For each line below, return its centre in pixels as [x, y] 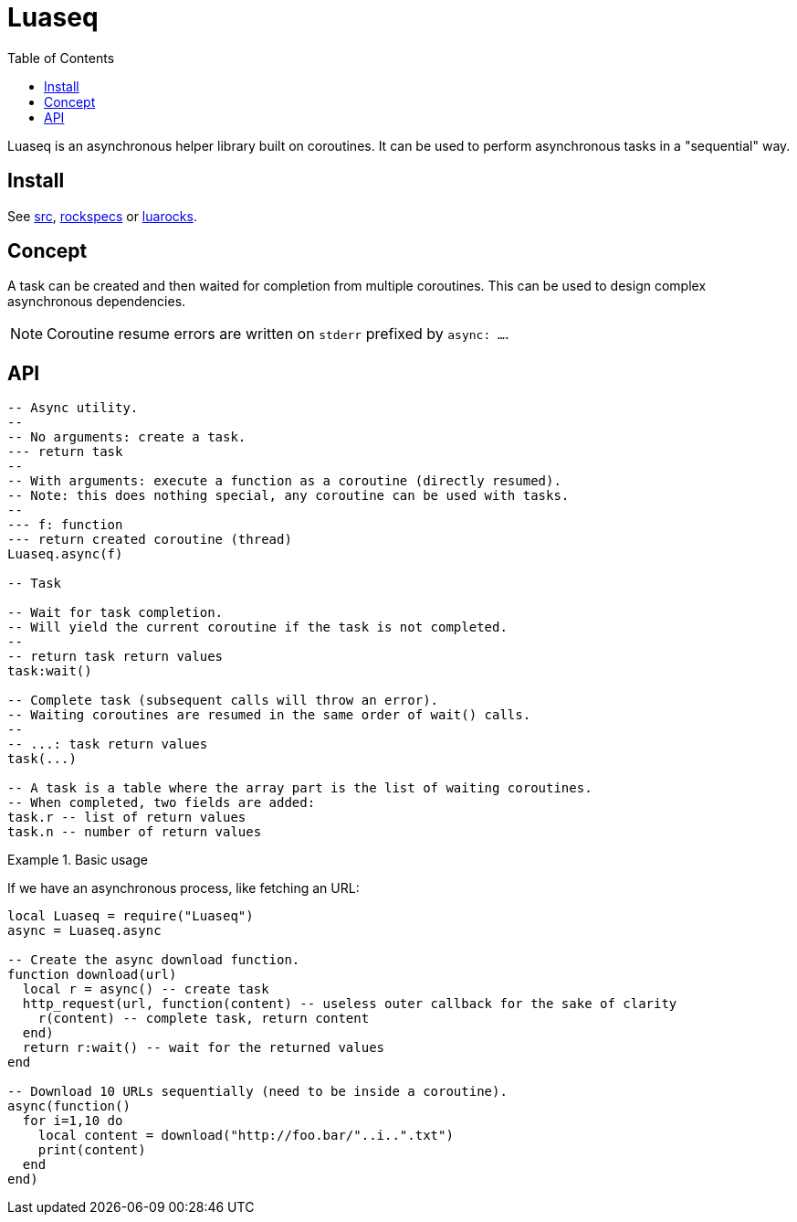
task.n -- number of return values [135, 832]
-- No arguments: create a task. [127, 437]
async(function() [69, 1106]
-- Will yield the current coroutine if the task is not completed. [257, 627]
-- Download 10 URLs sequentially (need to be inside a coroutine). [257, 1092]
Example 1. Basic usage [78, 860]
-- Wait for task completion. [115, 613]
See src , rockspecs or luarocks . [102, 216]
